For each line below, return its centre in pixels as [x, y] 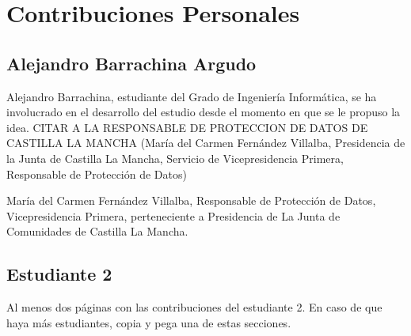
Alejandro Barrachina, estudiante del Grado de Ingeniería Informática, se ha [192, 96]
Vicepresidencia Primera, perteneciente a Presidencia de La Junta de [173, 215]
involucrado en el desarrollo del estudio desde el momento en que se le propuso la [204, 112]
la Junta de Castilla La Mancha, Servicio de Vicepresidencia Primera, [175, 158]
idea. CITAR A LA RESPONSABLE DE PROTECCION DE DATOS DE [187, 127]
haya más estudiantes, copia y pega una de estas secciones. [149, 322]
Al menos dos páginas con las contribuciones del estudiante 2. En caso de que [194, 307]
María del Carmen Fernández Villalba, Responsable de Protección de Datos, [191, 200]
